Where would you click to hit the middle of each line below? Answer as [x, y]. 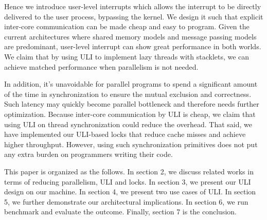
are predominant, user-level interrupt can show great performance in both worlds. [133, 46]
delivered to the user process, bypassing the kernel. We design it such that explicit [134, 16]
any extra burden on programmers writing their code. [88, 154]
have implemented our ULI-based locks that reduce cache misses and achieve [125, 134]
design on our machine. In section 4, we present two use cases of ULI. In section [130, 192]
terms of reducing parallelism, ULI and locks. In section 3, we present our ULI [128, 181]
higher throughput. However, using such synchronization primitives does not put [131, 144]
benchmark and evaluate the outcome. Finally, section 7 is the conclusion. [120, 212]
